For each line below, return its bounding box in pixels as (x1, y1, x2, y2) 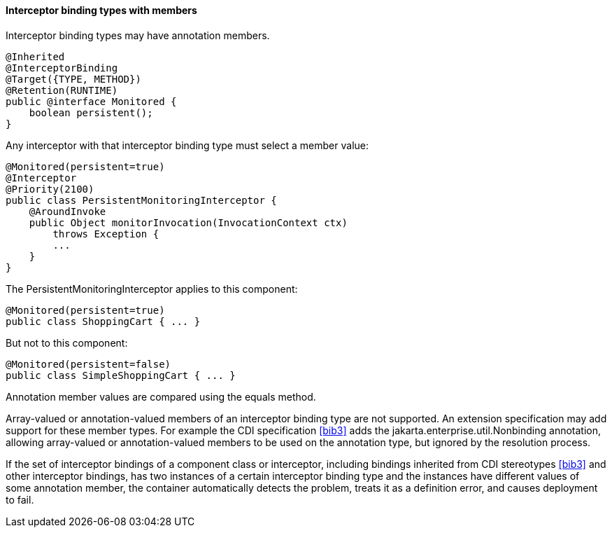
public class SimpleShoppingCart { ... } (6, 369, 236, 381)
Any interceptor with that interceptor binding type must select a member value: (6, 139, 369, 151)
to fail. (6, 493, 34, 506)
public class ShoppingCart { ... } (6, 315, 201, 327)
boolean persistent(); (29, 106, 153, 118)
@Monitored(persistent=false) (6, 358, 171, 370)
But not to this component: (6, 336, 128, 349)
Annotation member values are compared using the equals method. (6, 390, 316, 403)
